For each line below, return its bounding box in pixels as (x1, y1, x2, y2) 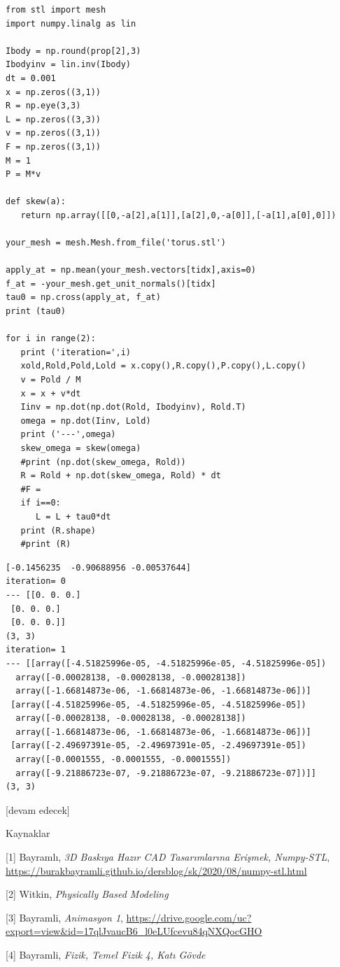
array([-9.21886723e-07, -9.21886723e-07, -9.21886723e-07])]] (15, 768, 316, 778)
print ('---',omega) (20, 429, 116, 440)
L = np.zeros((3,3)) (6, 114, 101, 124)
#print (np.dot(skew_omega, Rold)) (20, 457, 186, 467)
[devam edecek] (6, 802, 70, 817)
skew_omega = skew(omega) (20, 443, 141, 453)
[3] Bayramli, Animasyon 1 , (6, 910, 123, 924)
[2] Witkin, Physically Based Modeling (6, 887, 169, 901)
